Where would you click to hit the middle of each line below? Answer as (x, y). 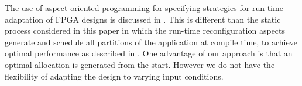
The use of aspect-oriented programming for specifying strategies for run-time (144, 8)
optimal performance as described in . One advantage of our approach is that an (149, 53)
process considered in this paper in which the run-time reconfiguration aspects (145, 31)
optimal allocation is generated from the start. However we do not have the (140, 64)
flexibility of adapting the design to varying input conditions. (114, 76)
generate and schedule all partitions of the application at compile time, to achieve (151, 42)
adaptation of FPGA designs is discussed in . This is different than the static (143, 19)
